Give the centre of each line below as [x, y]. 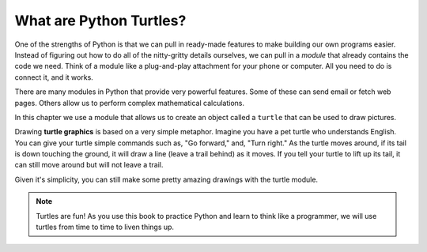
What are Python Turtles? [100, 21]
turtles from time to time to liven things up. [105, 227]
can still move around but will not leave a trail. [89, 165]
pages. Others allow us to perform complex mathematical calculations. [130, 103]
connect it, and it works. [54, 77]
